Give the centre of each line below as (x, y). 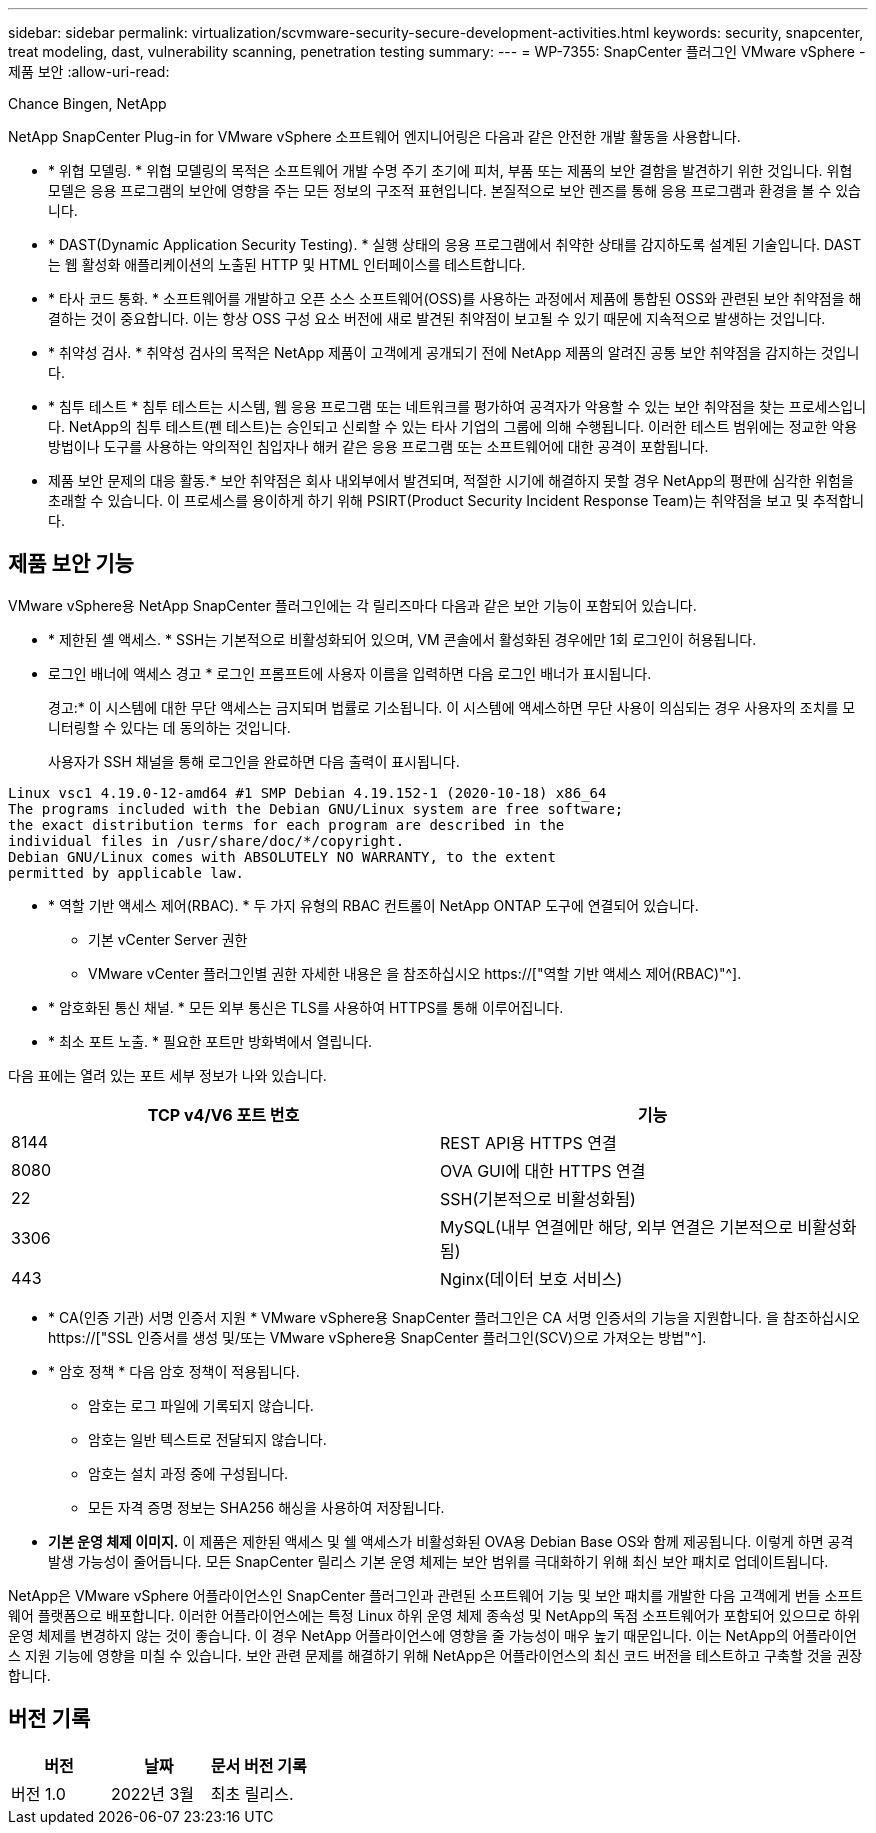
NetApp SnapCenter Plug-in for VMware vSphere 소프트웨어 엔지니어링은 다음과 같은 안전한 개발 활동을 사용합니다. (374, 136)
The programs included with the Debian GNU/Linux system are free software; (316, 808)
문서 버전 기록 (258, 1765)
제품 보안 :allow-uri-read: (89, 71)
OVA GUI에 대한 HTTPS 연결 (543, 1170)
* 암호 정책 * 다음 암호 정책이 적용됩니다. (174, 1371)
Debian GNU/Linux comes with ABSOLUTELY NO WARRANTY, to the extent (282, 856)
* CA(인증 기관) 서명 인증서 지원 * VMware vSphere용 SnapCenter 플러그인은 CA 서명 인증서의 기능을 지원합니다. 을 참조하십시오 (454, 1317)
